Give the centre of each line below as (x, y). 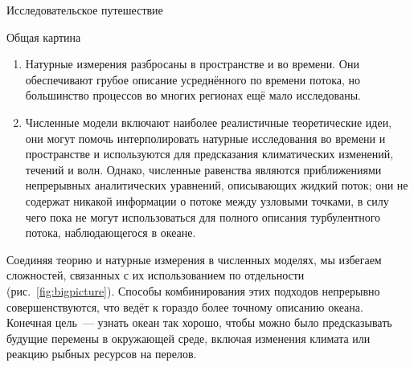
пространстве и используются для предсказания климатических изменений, (209, 154)
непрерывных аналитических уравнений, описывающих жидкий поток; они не (217, 185)
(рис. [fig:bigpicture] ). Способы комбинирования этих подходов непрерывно (193, 290)
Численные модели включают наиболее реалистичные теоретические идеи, (209, 122)
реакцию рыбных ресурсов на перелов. (102, 354)
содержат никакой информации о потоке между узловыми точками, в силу (207, 200)
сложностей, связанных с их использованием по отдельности (156, 275)
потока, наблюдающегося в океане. (111, 232)
